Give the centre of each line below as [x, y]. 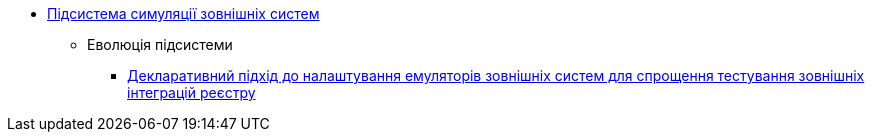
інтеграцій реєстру [191, 92]
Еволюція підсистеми [160, 44]
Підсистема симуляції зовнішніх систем [183, 13]
